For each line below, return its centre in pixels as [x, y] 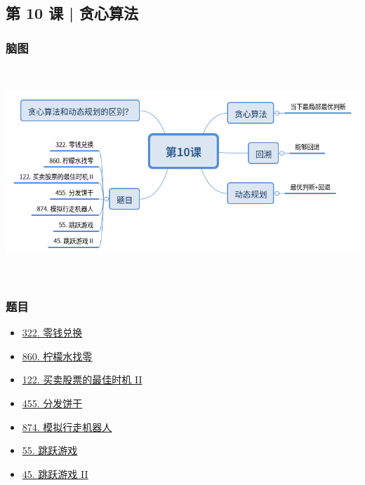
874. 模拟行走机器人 [67, 426]
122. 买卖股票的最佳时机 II [82, 380]
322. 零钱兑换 [52, 333]
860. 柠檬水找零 [57, 356]
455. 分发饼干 [52, 403]
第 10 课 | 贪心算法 [72, 13]
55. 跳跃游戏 [50, 450]
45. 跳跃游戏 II [55, 473]
